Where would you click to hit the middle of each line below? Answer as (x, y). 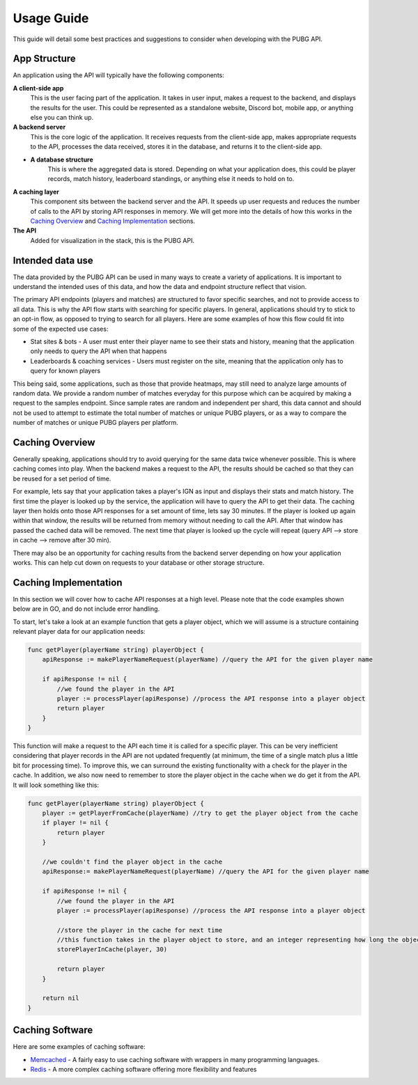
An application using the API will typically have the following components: (118, 75)
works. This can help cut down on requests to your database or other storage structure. (139, 562)
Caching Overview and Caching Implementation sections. (113, 221)
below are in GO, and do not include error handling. (86, 609)
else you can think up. (62, 118)
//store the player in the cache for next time (140, 930)
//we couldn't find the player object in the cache (132, 861)
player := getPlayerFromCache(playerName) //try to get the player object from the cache (200, 813)
